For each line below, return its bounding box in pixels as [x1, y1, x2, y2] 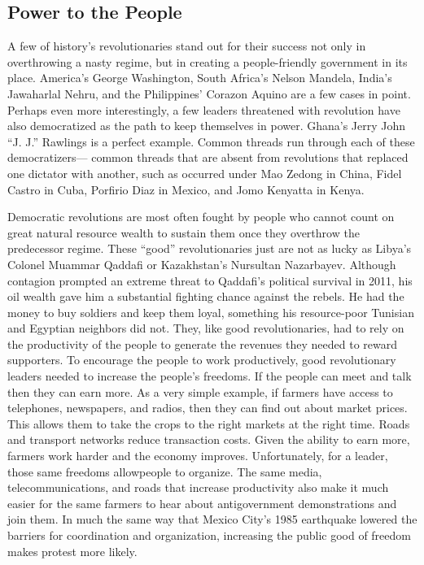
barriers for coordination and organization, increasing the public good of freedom [7, 527, 411, 544]
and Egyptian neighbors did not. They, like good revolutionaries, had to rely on [7, 319, 404, 337]
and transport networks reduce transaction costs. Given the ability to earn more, [7, 431, 410, 448]
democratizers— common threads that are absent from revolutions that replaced [7, 149, 409, 166]
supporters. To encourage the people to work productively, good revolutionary [7, 351, 396, 368]
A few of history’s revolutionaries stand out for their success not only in [7, 37, 366, 54]
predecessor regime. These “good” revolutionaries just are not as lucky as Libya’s [7, 240, 412, 257]
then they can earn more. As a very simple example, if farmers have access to [7, 383, 393, 400]
